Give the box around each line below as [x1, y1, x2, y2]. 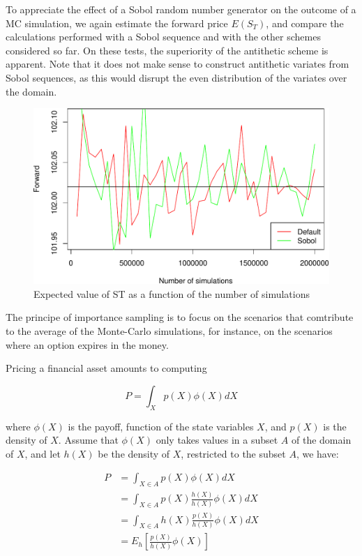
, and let [24, 446, 61, 460]
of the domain [292, 433, 352, 447]
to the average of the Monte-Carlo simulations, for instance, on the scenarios [6, 323, 333, 338]
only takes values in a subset [156, 433, 278, 447]
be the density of [98, 446, 170, 460]
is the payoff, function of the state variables [68, 419, 254, 433]
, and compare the [266, 15, 344, 30]
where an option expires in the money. [6, 337, 169, 352]
